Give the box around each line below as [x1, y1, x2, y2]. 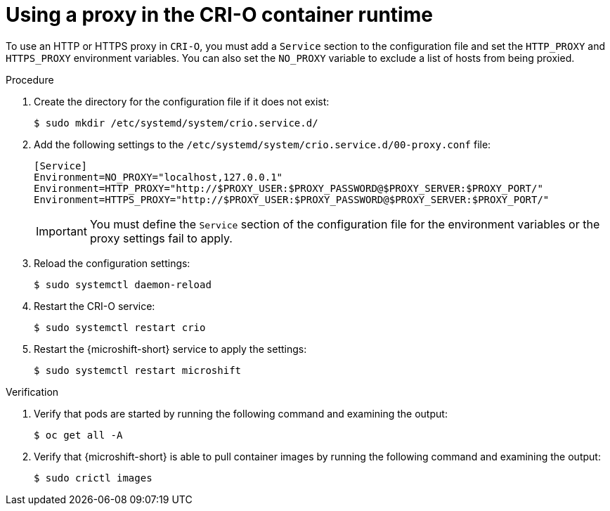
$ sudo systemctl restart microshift [34, 364, 242, 376]
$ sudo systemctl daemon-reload [34, 278, 212, 290]
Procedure [6, 73, 54, 86]
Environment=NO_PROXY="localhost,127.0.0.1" [34, 171, 283, 183]
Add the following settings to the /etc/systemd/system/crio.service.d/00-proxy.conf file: [34, 138, 491, 150]
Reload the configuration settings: [34, 257, 190, 269]
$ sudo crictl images [34, 472, 152, 484]
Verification [6, 385, 59, 398]
